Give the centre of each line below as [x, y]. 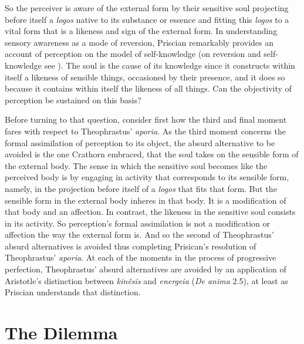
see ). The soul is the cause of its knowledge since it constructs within [170, 65]
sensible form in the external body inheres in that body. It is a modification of [146, 200]
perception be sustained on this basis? [73, 100]
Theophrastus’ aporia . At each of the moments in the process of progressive [141, 257]
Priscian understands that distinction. [73, 292]
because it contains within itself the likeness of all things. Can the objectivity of [148, 88]
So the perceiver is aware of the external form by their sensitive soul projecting [147, 8]
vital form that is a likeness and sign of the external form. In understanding [141, 31]
